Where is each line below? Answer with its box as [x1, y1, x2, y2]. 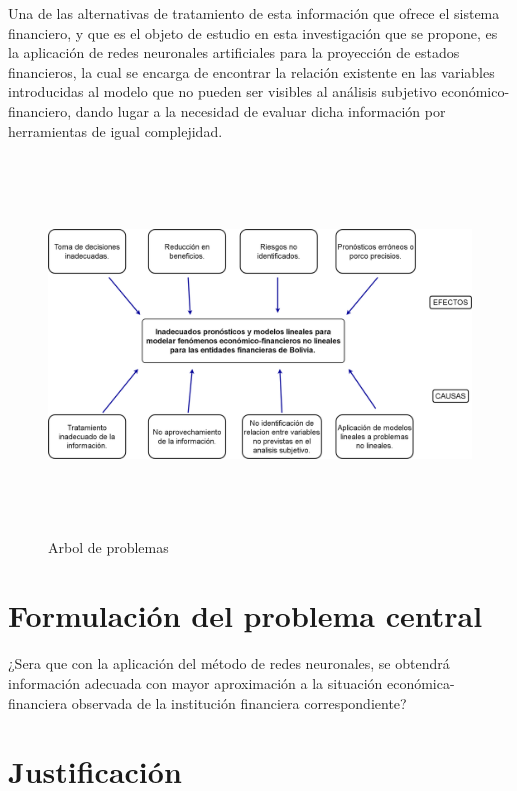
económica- [386, 673, 455, 693]
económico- [441, 81, 510, 102]
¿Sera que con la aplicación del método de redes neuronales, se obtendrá [8, 653, 450, 674]
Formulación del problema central [8, 595, 483, 636]
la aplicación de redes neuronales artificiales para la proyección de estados [8, 42, 460, 63]
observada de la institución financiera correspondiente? [71, 692, 407, 713]
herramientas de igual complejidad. [8, 120, 223, 141]
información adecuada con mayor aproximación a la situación [8, 673, 383, 693]
